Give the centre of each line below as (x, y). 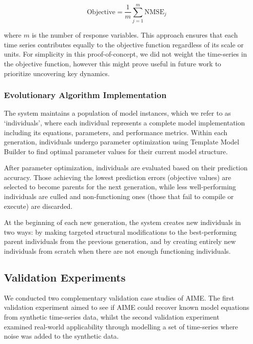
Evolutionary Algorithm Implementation (85, 95)
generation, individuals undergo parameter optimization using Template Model (122, 142)
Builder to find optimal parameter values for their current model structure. (116, 151)
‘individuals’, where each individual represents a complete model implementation (125, 122)
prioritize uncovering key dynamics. (57, 73)
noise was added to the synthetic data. (61, 336)
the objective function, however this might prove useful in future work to (113, 63)
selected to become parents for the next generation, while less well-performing (120, 187)
